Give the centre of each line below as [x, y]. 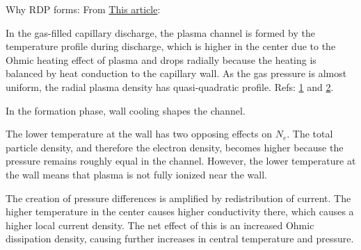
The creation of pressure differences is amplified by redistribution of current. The [178, 198]
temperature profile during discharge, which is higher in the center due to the [171, 46]
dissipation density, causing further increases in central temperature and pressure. [180, 239]
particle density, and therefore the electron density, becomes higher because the [175, 147]
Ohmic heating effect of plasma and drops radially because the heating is [161, 59]
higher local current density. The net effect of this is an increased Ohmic [160, 225]
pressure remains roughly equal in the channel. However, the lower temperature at [181, 161]
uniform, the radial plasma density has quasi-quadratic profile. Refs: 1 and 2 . [170, 86]
